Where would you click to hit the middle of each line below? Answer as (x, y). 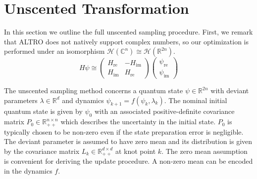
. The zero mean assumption (205, 151)
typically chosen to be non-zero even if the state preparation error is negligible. (124, 131)
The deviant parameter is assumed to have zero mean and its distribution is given (128, 141)
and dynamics (83, 100)
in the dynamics (28, 170)
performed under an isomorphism (54, 51)
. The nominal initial (196, 100)
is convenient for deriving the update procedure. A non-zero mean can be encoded (128, 161)
